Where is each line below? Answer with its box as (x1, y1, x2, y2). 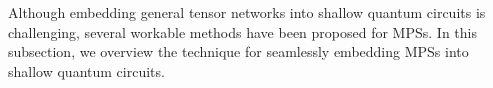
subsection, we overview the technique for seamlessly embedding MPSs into (8, 41, 469, 62)
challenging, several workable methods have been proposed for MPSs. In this (8, 21, 477, 42)
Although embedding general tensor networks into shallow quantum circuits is (8, 2, 486, 22)
